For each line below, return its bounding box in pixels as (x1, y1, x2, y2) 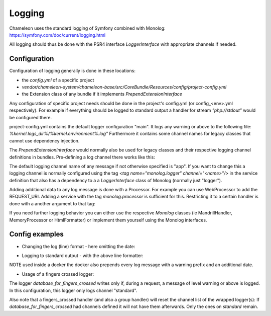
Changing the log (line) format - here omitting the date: (22, 243, 135, 249)
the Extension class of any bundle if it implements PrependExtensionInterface (22, 91, 183, 97)
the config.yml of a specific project (22, 77, 94, 83)
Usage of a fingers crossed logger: (22, 271, 94, 277)
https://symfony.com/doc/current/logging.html (9, 32, 105, 38)
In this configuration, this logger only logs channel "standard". (9, 287, 138, 293)
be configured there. (9, 114, 52, 120)
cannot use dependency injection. (9, 137, 80, 143)
